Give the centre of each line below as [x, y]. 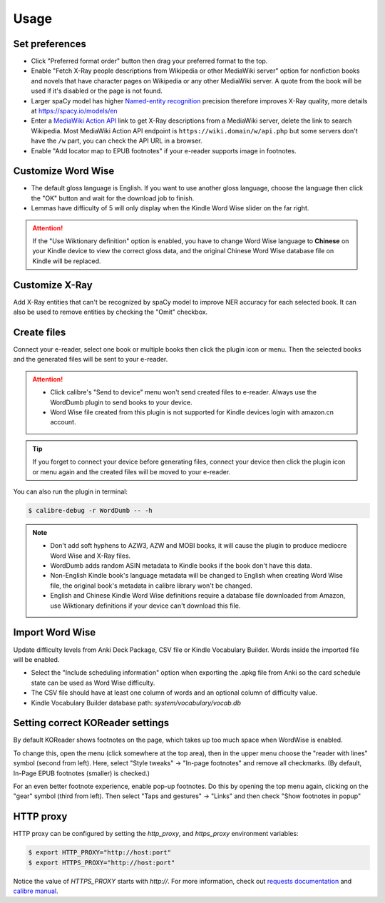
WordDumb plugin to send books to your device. [121, 402]
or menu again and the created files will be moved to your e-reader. [132, 471]
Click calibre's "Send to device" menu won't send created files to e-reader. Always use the [184, 392]
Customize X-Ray [53, 285]
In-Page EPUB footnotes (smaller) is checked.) [81, 773]
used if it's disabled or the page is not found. [97, 91]
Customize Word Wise [64, 171]
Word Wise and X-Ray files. [91, 556]
